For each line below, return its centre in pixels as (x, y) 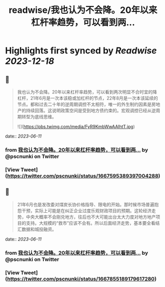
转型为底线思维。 (39, 117)
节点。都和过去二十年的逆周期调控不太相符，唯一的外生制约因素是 (84, 104)
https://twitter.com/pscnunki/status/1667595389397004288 (83, 176)
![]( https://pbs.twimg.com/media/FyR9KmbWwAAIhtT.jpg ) (76, 126)
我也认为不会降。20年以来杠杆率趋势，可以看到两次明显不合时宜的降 (87, 92)
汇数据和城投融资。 (37, 229)
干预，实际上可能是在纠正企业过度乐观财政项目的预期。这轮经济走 (89, 210)
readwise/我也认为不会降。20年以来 (83, 10)
